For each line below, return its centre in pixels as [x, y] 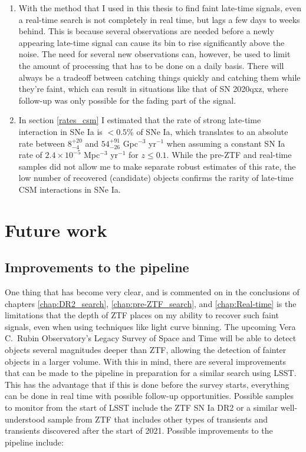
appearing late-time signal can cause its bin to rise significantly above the [152, 42]
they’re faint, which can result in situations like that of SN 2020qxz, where [153, 89]
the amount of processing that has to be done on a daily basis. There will [151, 65]
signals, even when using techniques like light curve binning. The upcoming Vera [150, 326]
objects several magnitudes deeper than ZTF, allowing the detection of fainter [146, 350]
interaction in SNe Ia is [60, 131]
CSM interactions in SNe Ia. [70, 189]
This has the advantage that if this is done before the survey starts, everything [147, 384]
